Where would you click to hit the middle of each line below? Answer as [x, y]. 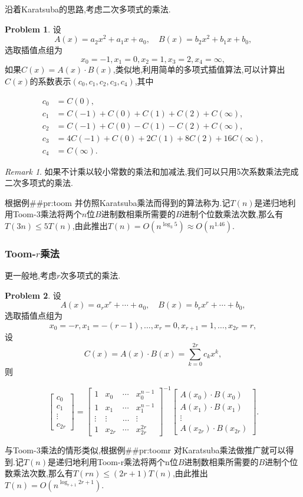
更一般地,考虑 [31, 275]
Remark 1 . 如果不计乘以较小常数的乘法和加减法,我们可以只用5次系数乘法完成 [152, 171]
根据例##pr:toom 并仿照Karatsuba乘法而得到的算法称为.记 [118, 202]
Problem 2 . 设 [33, 295]
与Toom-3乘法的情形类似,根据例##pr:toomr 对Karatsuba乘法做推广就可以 [145, 450]
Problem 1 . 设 [33, 29]
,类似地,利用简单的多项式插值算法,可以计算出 [199, 69]
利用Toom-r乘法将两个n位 [129, 461]
